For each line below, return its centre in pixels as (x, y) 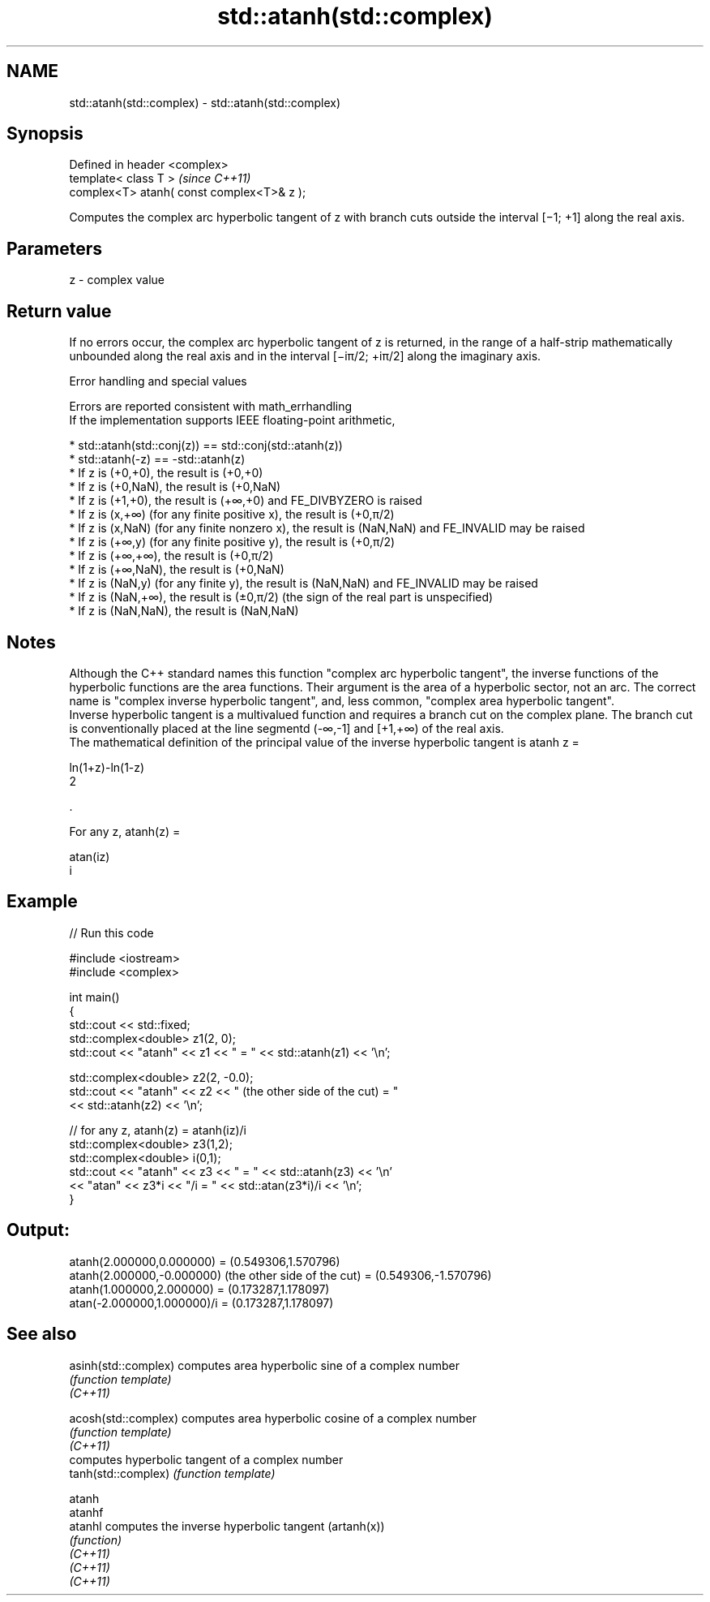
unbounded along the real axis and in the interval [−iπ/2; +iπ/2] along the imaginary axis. (305, 356)
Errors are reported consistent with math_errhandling (211, 407)
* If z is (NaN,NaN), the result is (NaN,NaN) (184, 611)
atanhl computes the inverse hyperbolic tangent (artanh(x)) (227, 1526)
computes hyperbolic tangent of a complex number (206, 1459)
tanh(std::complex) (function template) (172, 1473)
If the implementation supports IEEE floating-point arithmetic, (232, 420)
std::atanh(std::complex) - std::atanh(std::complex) (205, 102)
